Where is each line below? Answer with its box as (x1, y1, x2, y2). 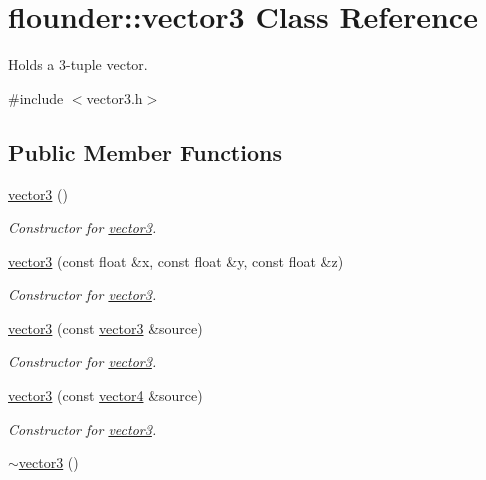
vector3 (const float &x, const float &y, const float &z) (8, 250, 344, 271)
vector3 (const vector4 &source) (8, 385, 203, 406)
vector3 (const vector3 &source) (8, 317, 203, 338)
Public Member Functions (8, 136, 282, 167)
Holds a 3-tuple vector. (8, 54, 148, 75)
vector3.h (86, 87, 143, 108)
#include (8, 87, 64, 108)
